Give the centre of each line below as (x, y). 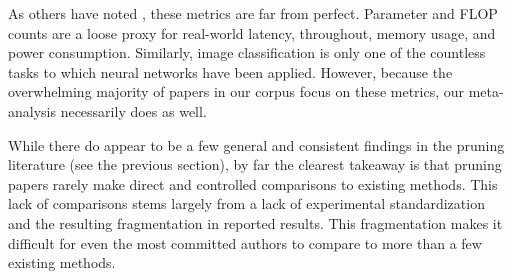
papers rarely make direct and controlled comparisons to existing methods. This (253, 183)
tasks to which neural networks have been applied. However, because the (230, 71)
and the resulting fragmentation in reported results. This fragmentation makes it (255, 222)
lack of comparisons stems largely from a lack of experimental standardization (246, 203)
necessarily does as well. (133, 110)
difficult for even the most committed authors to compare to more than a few (245, 242)
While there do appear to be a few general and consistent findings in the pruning (256, 144)
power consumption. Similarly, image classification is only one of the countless (247, 52)
